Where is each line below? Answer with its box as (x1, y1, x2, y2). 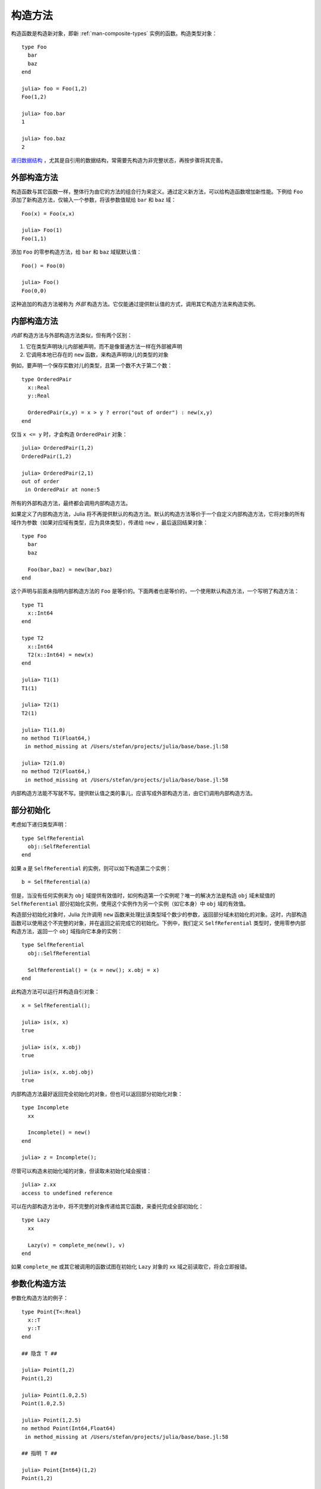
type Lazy (21, 1217, 50, 1223)
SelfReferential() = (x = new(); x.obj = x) (27, 967, 160, 973)
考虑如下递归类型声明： (11, 821, 68, 828)
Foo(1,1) (21, 235, 47, 242)
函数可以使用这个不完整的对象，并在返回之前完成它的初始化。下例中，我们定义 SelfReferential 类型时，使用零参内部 (11, 919, 306, 926)
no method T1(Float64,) (21, 734, 91, 742)
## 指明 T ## (21, 1450, 58, 1457)
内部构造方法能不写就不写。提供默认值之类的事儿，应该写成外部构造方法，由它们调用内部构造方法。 (11, 790, 256, 797)
